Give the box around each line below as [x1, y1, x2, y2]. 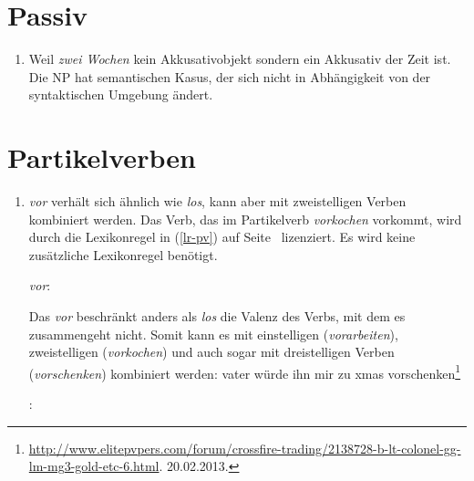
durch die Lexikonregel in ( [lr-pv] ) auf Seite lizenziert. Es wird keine [28, 227, 416, 246]
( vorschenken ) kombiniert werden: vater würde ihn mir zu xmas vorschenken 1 [28, 361, 461, 382]
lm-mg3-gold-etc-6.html [28, 456, 160, 476]
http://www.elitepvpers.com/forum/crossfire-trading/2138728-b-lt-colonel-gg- [28, 438, 461, 457]
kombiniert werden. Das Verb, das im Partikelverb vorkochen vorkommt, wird [28, 209, 462, 228]
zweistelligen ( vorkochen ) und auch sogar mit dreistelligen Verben [28, 342, 395, 361]
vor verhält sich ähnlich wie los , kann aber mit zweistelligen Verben [28, 192, 407, 211]
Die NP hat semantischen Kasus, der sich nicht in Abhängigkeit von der [28, 67, 431, 86]
